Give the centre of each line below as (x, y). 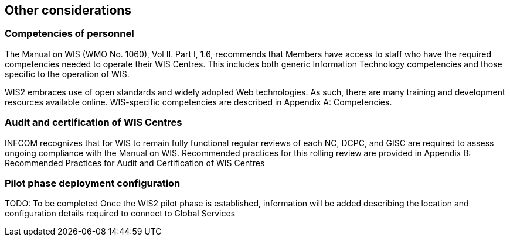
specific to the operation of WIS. (67, 74)
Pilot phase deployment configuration (93, 183)
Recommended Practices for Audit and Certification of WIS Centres (135, 163)
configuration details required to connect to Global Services (120, 214)
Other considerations (68, 10)
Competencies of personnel (69, 34)
